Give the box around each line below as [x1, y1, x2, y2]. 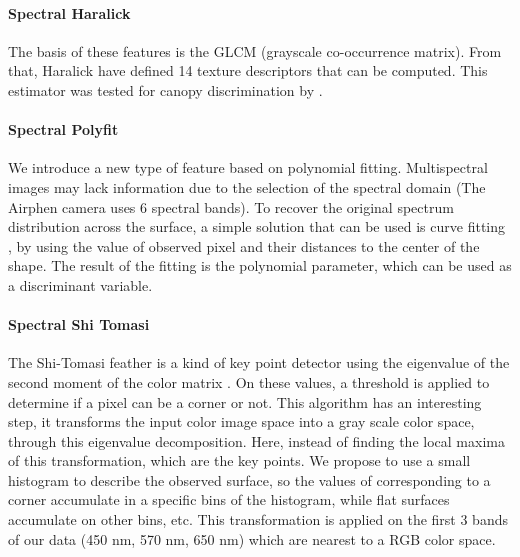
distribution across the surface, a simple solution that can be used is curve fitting [8, 216, 505, 237]
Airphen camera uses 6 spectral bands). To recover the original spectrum [8, 196, 454, 217]
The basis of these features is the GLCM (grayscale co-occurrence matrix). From [8, 40, 502, 61]
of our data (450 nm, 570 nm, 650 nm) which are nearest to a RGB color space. [8, 528, 496, 549]
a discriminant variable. [8, 274, 153, 295]
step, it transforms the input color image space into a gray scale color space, [8, 411, 475, 432]
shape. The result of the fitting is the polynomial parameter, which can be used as [8, 255, 512, 276]
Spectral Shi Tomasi [8, 314, 150, 335]
